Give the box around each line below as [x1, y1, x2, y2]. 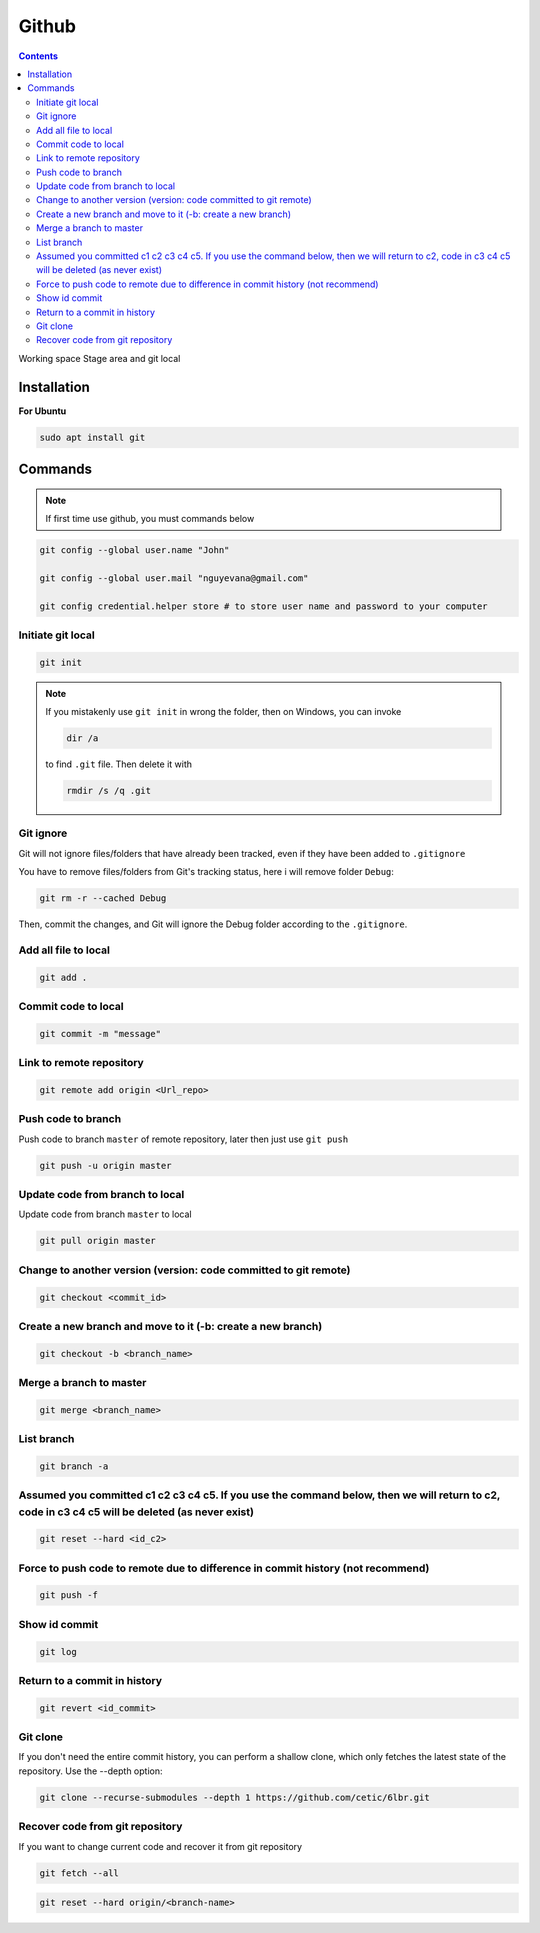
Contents [18, 50, 59, 62]
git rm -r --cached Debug [39, 893, 167, 904]
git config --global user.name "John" [39, 545, 230, 556]
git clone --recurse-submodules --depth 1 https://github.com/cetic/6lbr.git [39, 1791, 430, 1803]
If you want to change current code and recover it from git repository [18, 1840, 303, 1852]
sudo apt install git [39, 431, 146, 443]
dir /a [66, 733, 99, 744]
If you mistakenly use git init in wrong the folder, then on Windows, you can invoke [45, 706, 402, 718]
